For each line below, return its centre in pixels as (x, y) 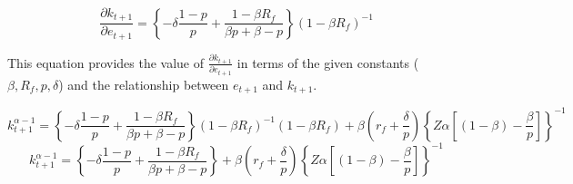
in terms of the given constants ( (328, 62)
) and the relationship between (144, 84)
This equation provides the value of (106, 62)
